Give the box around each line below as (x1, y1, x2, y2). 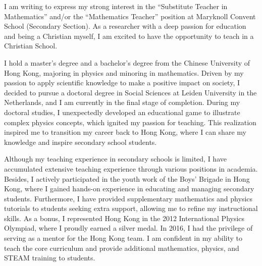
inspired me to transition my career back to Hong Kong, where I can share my (4, 127, 246, 137)
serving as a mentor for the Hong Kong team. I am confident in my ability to (4, 233, 242, 243)
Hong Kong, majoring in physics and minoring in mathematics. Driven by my (4, 67, 244, 78)
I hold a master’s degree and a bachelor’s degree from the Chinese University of (4, 57, 250, 68)
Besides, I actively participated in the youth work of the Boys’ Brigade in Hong (4, 173, 250, 184)
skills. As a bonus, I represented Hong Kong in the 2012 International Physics (4, 212, 245, 223)
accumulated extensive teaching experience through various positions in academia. (4, 163, 258, 174)
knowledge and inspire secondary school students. (4, 136, 157, 147)
